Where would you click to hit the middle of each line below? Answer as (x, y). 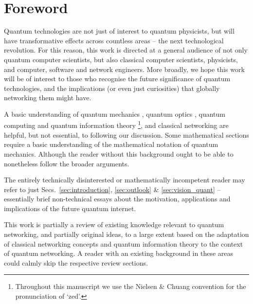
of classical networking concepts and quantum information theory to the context (124, 243)
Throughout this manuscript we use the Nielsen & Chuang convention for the (131, 286)
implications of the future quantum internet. (70, 208)
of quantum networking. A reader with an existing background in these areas (119, 253)
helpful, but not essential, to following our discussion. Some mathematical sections (126, 134)
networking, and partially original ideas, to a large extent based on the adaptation (126, 234)
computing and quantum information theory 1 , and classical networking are (116, 125)
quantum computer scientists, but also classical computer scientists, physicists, (121, 59)
